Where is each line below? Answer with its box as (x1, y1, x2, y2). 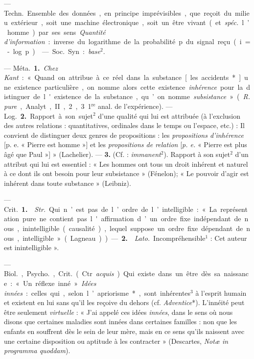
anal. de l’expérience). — (98, 101, 173, 111)
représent (220, 204, 248, 214)
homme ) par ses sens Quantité (7, 26, 106, 37)
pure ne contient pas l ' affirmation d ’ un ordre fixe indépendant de (23, 213, 241, 224)
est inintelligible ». (4, 242, 59, 253)
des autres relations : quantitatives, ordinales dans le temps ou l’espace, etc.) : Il (4, 120, 245, 130)
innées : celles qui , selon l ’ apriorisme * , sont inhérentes (4, 287, 191, 298)
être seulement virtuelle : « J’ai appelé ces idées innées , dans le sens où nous (4, 307, 233, 317)
